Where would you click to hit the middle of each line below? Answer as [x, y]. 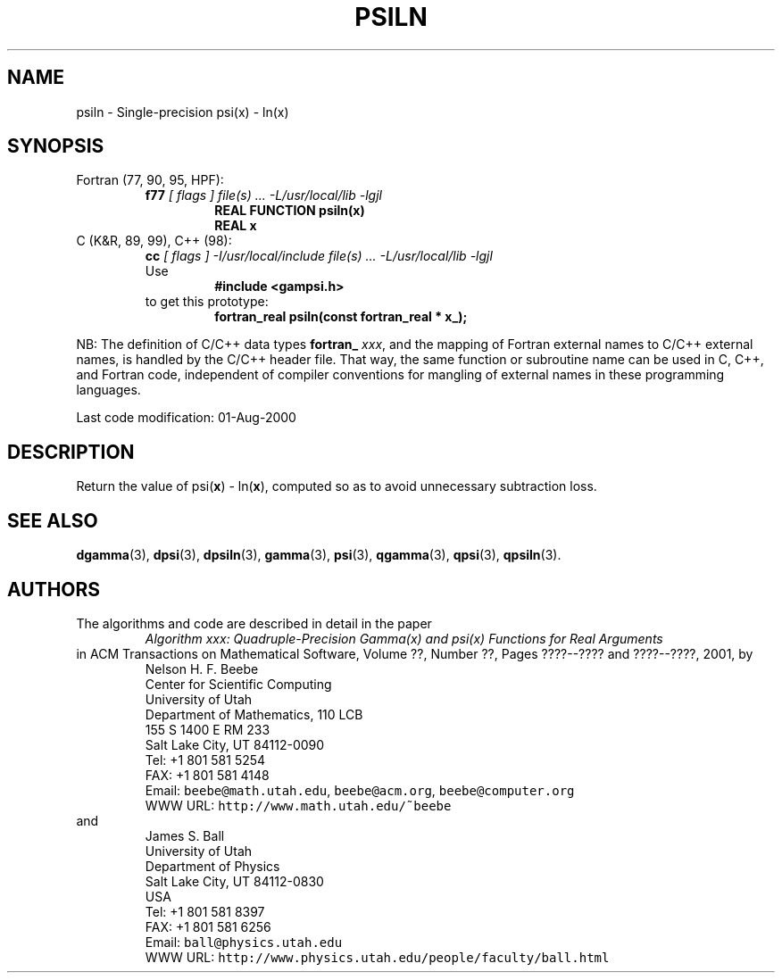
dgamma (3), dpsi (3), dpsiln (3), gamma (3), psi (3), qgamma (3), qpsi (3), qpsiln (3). [319, 555]
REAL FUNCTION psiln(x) [290, 211]
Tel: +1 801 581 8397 [205, 911]
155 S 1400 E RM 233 [208, 729]
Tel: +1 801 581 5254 [205, 760]
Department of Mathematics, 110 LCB [254, 714]
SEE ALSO [53, 520]
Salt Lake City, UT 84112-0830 [234, 881]
